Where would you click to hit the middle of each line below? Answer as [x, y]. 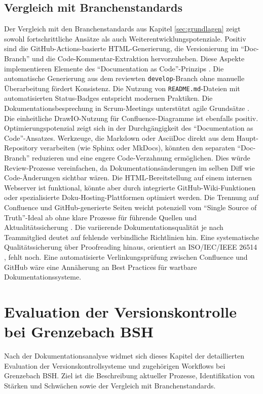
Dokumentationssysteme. [43, 277]
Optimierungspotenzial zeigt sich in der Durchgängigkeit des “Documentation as [129, 128]
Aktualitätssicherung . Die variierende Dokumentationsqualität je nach [114, 227]
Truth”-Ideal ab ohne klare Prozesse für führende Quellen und [101, 217]
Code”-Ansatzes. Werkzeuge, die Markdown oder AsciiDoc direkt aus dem [119, 137]
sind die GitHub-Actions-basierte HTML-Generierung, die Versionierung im [121, 48]
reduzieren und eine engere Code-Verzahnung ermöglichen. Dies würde [141, 158]
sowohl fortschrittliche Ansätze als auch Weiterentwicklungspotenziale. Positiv [125, 38]
